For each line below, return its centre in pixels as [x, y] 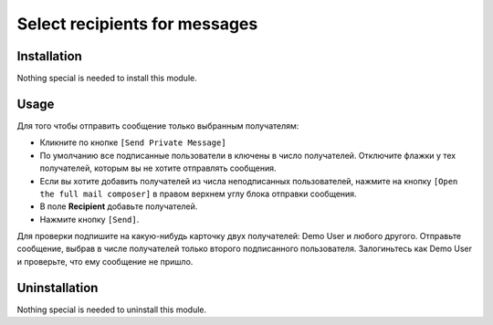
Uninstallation [58, 288]
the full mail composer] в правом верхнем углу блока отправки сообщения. [198, 194]
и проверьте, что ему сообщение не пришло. [105, 261]
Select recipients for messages [137, 24]
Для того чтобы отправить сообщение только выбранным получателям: [158, 126]
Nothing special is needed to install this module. [107, 79]
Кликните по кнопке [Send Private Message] [133, 142]
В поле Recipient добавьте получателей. [119, 206]
